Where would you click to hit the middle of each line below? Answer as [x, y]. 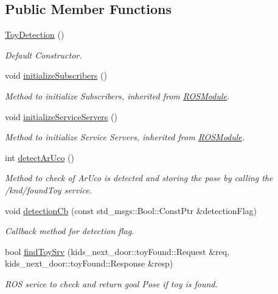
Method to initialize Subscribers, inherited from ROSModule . [117, 95]
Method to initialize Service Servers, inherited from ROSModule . [125, 137]
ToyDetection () [35, 34]
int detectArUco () [40, 157]
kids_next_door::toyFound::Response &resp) [89, 263]
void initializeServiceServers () [61, 116]
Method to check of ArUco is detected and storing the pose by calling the [139, 178]
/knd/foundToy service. [48, 189]
